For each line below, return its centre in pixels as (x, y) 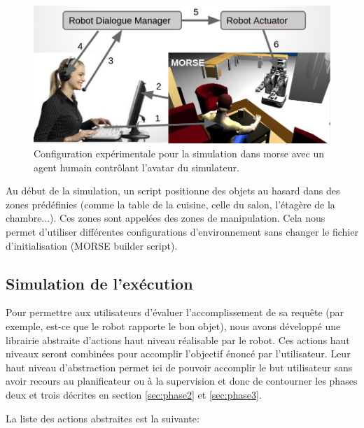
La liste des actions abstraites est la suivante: (103, 418)
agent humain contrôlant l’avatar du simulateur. (136, 167)
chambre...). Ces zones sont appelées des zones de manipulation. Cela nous (166, 218)
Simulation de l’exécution (99, 283)
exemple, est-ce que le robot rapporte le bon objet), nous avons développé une (173, 326)
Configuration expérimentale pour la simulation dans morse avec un (179, 153)
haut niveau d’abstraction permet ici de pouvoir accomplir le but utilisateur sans (179, 367)
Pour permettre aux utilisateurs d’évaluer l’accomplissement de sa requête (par (175, 312)
